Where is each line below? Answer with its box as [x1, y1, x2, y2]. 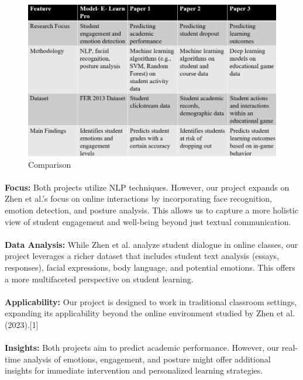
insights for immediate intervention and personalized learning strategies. [5, 364, 263, 376]
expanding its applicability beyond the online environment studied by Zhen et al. [5, 307, 295, 319]
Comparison [28, 158, 71, 170]
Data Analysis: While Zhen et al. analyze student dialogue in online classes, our [5, 238, 298, 250]
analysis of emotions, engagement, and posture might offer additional [23, 353, 271, 365]
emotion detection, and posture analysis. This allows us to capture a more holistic [5, 204, 298, 216]
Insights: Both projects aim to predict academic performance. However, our [5, 341, 280, 354]
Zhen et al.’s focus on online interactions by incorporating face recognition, [5, 192, 272, 205]
